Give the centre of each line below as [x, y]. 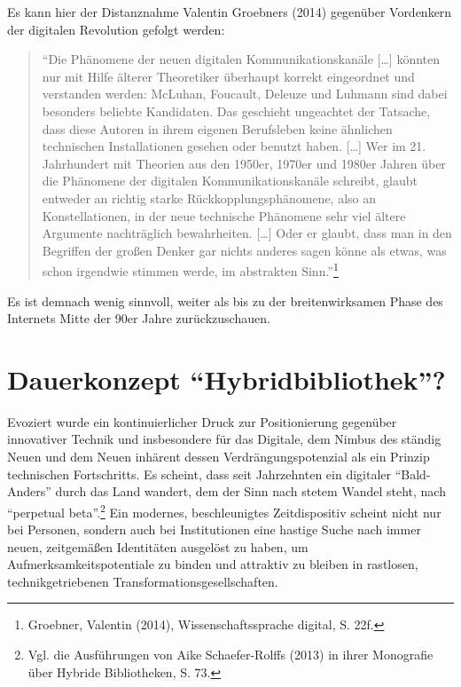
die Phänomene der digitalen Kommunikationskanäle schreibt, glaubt [230, 181]
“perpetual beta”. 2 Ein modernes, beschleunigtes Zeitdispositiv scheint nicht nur [224, 510]
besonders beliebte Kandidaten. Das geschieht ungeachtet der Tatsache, [236, 111]
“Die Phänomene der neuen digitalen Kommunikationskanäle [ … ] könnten [241, 59]
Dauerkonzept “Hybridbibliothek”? [227, 379]
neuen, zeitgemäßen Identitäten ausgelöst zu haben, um [158, 546]
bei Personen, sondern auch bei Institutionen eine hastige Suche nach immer [214, 529]
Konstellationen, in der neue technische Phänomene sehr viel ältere [224, 215]
